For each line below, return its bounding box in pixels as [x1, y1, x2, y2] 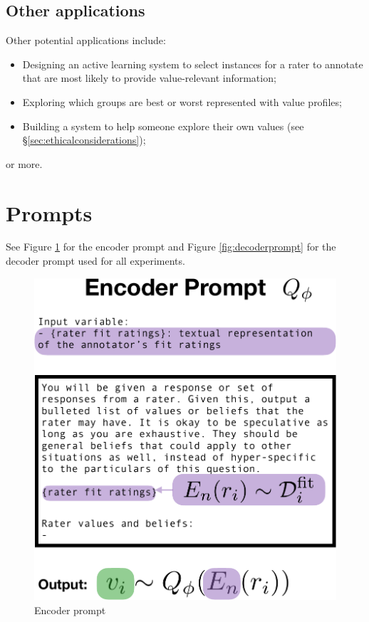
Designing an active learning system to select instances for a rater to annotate [22, 56, 363, 71]
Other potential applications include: [6, 33, 166, 48]
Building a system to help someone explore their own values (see [22, 118, 304, 133]
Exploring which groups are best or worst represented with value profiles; [22, 94, 342, 109]
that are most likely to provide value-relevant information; [22, 70, 276, 85]
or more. [6, 156, 43, 171]
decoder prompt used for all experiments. [6, 253, 185, 268]
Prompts [6, 198, 93, 227]
